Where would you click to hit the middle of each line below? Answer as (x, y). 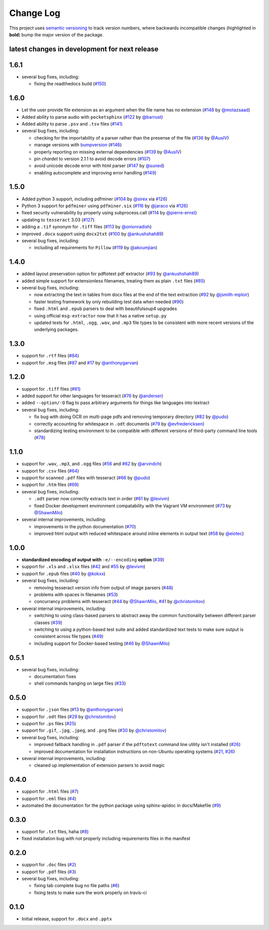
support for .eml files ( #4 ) (49, 798)
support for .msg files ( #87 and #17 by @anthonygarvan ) (80, 363)
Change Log (35, 13)
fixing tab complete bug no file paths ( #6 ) (77, 886)
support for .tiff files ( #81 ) (51, 389)
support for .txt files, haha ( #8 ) (55, 832)
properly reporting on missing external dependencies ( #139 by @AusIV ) (108, 152)
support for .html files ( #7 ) (50, 791)
